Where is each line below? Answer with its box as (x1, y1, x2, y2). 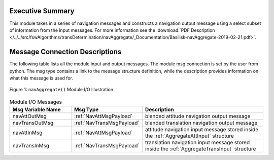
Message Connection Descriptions (9, 48, 122, 56)
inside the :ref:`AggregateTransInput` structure (145, 145, 256, 152)
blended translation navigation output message (145, 119, 258, 127)
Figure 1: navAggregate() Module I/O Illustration (9, 87, 114, 93)
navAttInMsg (12, 129, 43, 136)
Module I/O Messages (9, 98, 62, 105)
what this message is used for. (9, 75, 74, 81)
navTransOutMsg (12, 119, 54, 127)
